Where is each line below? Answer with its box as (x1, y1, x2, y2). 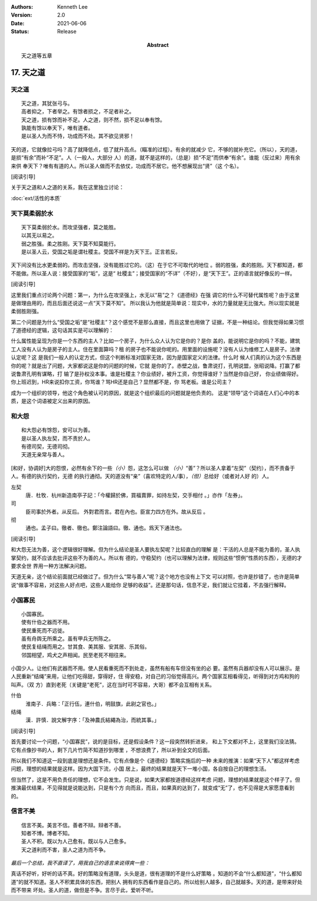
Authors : (11, 4, 33, 10)
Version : (11, 12, 32, 19)
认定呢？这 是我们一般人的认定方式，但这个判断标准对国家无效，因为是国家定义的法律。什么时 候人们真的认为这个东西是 (11, 354, 302, 361)
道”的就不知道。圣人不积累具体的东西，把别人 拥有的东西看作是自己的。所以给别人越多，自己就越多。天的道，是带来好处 (11, 878, 303, 885)
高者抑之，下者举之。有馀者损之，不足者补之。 (21, 109, 134, 115)
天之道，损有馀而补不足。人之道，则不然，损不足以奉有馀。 (21, 116, 166, 123)
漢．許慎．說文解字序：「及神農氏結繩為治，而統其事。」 (25, 716, 160, 724)
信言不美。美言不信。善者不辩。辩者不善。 (21, 822, 124, 828)
